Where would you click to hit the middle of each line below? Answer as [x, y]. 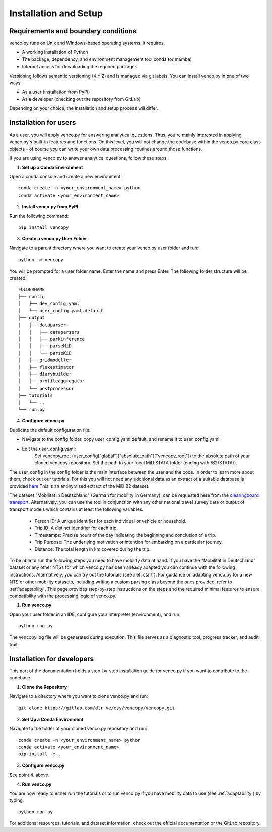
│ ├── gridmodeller [45, 360]
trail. [14, 644]
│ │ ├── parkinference [52, 339]
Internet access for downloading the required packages [80, 67]
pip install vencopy [44, 228]
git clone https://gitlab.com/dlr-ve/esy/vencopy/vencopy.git [97, 708]
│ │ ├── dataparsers [49, 332]
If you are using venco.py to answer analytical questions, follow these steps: [89, 158]
